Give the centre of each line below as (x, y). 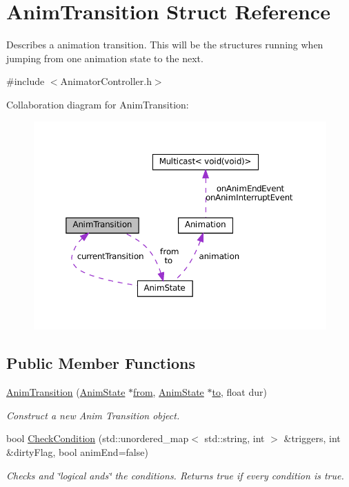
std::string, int (235, 438)
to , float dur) (239, 392)
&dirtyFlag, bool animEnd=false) (77, 451)
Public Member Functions (101, 363)
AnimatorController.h (106, 81)
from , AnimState (169, 392)
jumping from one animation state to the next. (105, 58)
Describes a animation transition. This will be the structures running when (165, 45)
